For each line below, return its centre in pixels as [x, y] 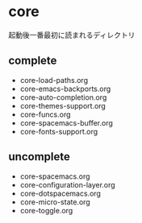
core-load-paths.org [54, 80]
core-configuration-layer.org [67, 184]
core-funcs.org [45, 114]
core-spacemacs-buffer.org [66, 122]
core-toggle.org [46, 210]
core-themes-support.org [63, 105]
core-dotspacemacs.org [60, 193]
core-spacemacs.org [55, 176]
